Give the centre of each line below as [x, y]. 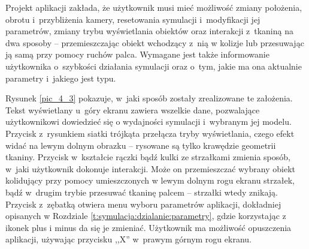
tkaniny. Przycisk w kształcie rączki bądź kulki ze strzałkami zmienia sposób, [148, 157]
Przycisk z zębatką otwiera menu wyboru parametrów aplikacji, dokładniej [143, 204]
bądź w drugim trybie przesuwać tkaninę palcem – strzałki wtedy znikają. [142, 192]
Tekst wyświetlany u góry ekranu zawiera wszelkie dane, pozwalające [133, 109]
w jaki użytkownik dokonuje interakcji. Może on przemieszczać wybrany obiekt [150, 168]
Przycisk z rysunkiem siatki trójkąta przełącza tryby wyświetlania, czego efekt [150, 133]
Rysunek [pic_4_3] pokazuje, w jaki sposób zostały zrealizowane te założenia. [149, 98]
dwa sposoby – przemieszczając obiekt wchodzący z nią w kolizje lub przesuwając [155, 42]
